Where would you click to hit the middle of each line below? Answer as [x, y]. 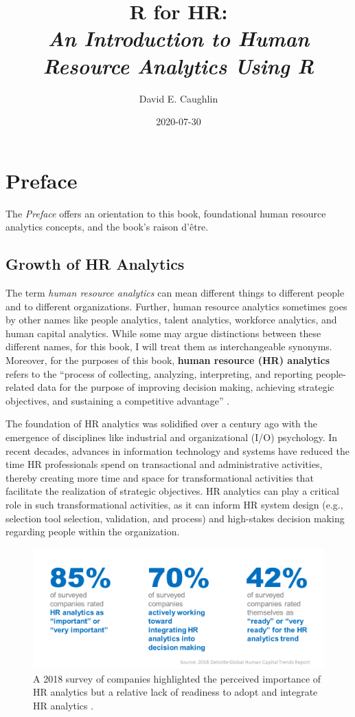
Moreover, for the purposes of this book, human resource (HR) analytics [168, 360]
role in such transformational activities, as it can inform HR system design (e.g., [174, 504]
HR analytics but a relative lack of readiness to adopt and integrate [175, 692]
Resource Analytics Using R [179, 65]
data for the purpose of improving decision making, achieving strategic [186, 387]
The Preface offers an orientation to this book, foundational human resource [166, 213]
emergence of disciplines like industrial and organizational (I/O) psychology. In [172, 437]
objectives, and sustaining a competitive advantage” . [118, 400]
